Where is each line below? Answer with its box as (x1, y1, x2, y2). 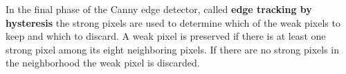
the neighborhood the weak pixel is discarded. (6, 56, 200, 70)
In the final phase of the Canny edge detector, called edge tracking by (6, 2, 312, 16)
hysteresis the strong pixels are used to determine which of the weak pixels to (6, 15, 340, 29)
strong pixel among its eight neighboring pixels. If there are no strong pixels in (6, 42, 340, 56)
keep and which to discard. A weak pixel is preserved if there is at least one (6, 29, 326, 43)
